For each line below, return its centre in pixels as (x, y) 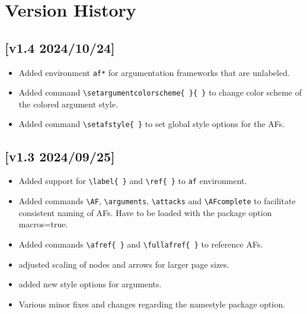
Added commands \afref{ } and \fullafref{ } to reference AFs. (141, 244)
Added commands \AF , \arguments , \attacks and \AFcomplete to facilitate (157, 201)
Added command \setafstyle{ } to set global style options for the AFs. (152, 124)
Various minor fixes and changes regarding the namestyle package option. (152, 304)
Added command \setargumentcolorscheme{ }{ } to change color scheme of (160, 92)
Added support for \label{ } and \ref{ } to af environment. (133, 181)
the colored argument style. (68, 104)
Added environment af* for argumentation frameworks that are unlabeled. (154, 72)
